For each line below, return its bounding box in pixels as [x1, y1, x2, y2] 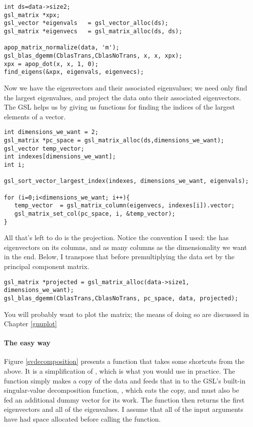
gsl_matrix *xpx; [4, 11, 60, 19]
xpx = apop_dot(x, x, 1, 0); [4, 60, 99, 67]
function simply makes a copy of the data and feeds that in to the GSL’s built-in [4, 375, 246, 385]
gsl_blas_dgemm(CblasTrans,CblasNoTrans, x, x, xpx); [4, 52, 183, 59]
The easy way [4, 337, 51, 348]
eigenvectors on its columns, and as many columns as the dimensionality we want [4, 242, 247, 252]
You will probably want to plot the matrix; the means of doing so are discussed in [4, 309, 249, 319]
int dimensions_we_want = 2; [4, 129, 99, 136]
